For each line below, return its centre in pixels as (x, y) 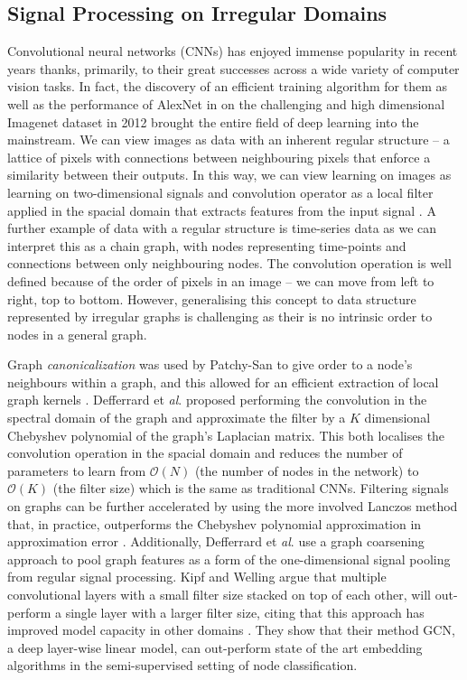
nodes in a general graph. (77, 334)
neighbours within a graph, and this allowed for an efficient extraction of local (223, 382)
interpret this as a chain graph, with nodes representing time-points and (207, 245)
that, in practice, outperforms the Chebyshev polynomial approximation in (215, 523)
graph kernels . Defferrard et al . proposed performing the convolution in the (217, 400)
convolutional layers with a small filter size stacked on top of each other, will (219, 595)
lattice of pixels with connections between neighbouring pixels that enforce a (219, 157)
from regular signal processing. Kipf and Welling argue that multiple (197, 577)
